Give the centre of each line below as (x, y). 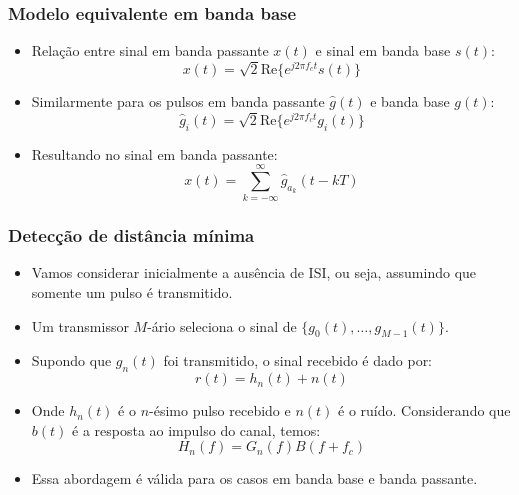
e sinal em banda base (383, 50)
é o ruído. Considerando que (424, 410)
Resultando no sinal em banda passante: (154, 153)
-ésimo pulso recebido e (220, 410)
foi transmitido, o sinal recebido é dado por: (298, 360)
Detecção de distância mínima (131, 235)
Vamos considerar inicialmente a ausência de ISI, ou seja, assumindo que (254, 272)
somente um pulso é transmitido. (132, 292)
